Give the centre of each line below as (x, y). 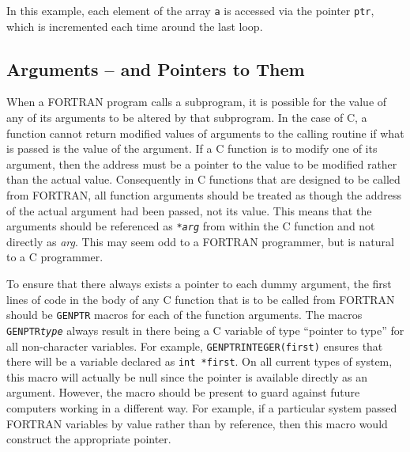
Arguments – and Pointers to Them (156, 68)
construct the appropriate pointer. (89, 439)
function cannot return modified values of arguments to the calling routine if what (205, 133)
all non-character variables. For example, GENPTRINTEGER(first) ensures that (195, 346)
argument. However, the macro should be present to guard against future (183, 392)
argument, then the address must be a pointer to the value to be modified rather (202, 163)
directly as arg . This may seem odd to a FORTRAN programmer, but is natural (200, 241)
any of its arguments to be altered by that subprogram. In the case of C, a (187, 118)
